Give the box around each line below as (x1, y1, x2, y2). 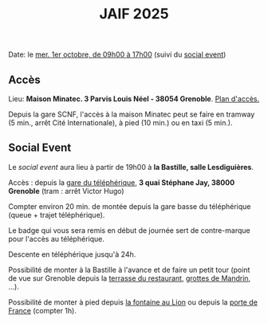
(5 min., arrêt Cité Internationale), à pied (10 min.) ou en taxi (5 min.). (8, 118, 233, 128)
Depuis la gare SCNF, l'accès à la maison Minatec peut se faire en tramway (8, 109, 255, 119)
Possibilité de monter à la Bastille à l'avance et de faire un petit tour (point (8, 265, 250, 274)
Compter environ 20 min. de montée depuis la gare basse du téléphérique (8, 201, 251, 211)
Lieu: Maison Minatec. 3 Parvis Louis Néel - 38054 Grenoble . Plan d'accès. (8, 94, 260, 104)
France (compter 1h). (8, 305, 77, 315)
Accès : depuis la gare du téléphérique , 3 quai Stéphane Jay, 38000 (8, 177, 235, 187)
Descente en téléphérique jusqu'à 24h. (8, 249, 136, 259)
